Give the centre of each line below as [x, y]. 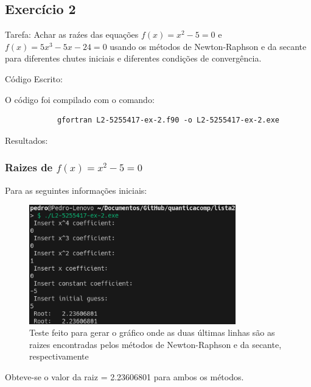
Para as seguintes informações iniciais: [76, 190]
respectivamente [59, 356]
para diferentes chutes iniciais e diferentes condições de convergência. [133, 58]
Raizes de [29, 167]
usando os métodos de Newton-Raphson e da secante [208, 46]
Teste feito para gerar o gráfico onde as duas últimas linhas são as [152, 332]
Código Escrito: [34, 78]
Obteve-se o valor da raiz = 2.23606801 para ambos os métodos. [124, 376]
